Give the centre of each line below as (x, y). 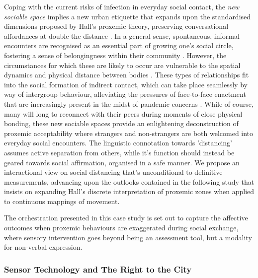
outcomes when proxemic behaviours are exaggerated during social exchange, (121, 228)
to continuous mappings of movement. (62, 201)
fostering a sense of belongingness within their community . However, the (115, 55)
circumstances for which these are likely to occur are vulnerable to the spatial (122, 65)
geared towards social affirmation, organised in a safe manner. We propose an (122, 162)
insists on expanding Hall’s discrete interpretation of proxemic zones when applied (129, 191)
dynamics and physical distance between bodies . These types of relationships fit (127, 75)
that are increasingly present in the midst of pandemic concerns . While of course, (129, 104)
